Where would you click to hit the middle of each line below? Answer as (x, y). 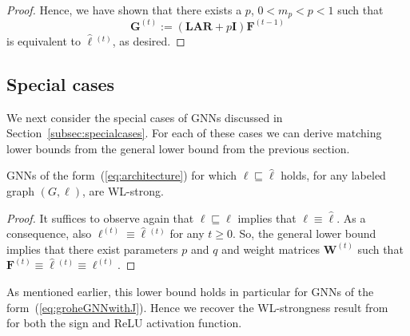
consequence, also (49, 233)
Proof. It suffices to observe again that (100, 217)
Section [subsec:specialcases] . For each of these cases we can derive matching (194, 133)
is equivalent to (44, 40)
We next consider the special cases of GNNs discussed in (145, 117)
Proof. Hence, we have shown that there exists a (124, 10)
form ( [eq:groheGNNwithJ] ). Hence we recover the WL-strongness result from (197, 307)
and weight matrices (271, 249)
